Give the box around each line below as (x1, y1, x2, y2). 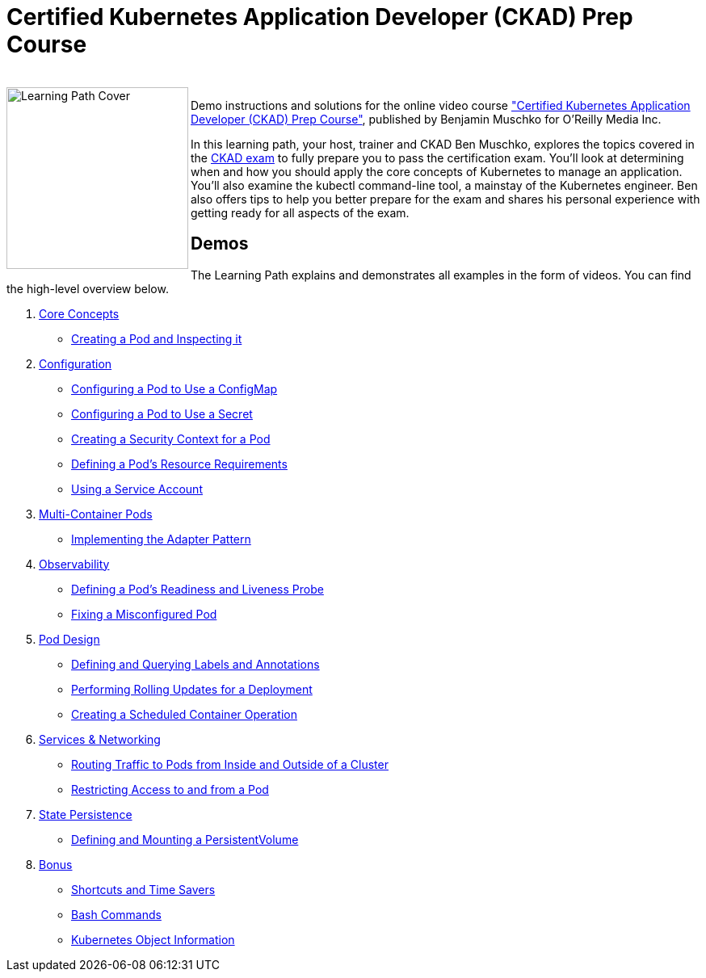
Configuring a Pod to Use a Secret (71, 406, 253, 421)
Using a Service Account (71, 481, 203, 496)
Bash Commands (71, 907, 162, 921)
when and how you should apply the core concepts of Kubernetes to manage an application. (191, 164, 683, 178)
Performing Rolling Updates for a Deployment (71, 682, 313, 696)
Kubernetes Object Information (71, 932, 235, 947)
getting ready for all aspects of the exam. (191, 205, 410, 220)
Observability (39, 556, 110, 571)
